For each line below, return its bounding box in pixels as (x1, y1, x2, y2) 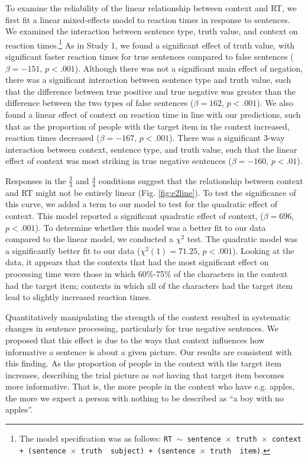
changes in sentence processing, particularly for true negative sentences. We (5, 322, 278, 334)
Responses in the (5, 174, 66, 186)
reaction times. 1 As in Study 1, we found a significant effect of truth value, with (5, 37, 295, 51)
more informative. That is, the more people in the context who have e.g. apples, (5, 380, 295, 393)
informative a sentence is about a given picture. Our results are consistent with (5, 345, 292, 358)
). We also (257, 96, 293, 109)
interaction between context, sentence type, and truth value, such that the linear (5, 143, 297, 155)
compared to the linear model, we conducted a (5, 233, 173, 245)
